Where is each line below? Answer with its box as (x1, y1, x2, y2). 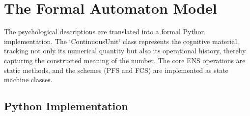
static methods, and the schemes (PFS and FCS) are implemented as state (4, 65, 228, 75)
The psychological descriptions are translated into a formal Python (4, 26, 205, 37)
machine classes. (4, 74, 53, 85)
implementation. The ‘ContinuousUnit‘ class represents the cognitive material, (4, 36, 239, 46)
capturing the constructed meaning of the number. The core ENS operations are (4, 55, 246, 65)
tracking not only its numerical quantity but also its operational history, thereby (4, 46, 246, 56)
